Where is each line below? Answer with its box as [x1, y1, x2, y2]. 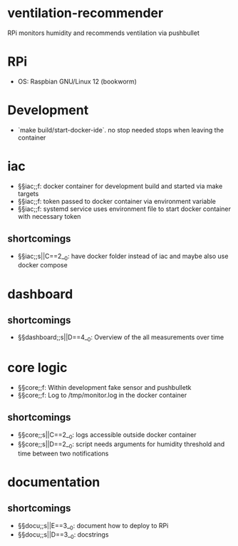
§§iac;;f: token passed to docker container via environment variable [17, 197, 216, 205]
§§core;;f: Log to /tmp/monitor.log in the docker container [17, 391, 187, 400]
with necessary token [17, 212, 81, 220]
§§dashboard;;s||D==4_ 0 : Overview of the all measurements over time [17, 333, 224, 344]
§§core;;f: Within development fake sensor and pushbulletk [17, 383, 192, 392]
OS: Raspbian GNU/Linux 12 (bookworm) [17, 77, 138, 86]
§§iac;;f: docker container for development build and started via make [17, 182, 223, 190]
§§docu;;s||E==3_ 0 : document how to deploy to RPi [17, 521, 169, 532]
